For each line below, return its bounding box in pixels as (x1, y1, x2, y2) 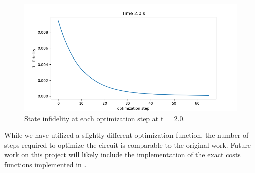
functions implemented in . (4, 159, 87, 169)
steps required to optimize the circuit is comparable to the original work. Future (4, 139, 251, 150)
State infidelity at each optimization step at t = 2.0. (24, 112, 185, 123)
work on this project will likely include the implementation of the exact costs (4, 149, 241, 160)
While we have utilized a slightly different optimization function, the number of (4, 130, 249, 140)
